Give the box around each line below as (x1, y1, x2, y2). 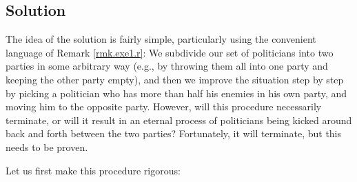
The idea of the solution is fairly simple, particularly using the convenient (6, 32, 316, 46)
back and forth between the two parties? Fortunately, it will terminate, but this (6, 126, 342, 141)
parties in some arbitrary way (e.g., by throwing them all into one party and (6, 59, 328, 73)
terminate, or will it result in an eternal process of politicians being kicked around (6, 112, 352, 127)
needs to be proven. (6, 139, 88, 154)
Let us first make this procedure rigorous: (6, 163, 181, 177)
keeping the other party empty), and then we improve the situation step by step (6, 72, 344, 86)
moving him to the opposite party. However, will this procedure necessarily (6, 99, 322, 114)
